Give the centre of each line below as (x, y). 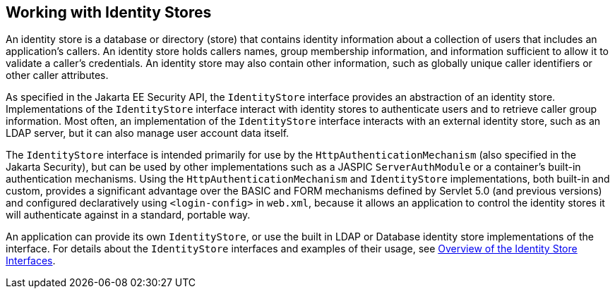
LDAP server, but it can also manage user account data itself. (148, 133)
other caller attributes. (57, 75)
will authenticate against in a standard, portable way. (128, 215)
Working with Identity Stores (109, 12)
